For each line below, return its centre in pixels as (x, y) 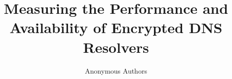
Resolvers (116, 47)
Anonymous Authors (116, 70)
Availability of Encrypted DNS (116, 27)
